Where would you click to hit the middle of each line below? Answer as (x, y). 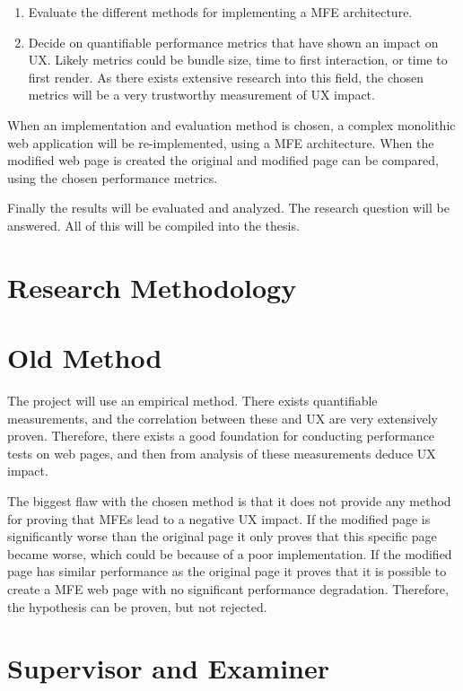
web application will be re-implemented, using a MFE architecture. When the (221, 142)
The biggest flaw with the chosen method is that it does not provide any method (229, 501)
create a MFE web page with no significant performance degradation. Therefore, (228, 588)
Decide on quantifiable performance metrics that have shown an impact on (233, 42)
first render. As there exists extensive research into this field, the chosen (226, 77)
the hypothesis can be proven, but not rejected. (137, 606)
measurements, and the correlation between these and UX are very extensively (223, 418)
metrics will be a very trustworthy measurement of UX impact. (201, 95)
